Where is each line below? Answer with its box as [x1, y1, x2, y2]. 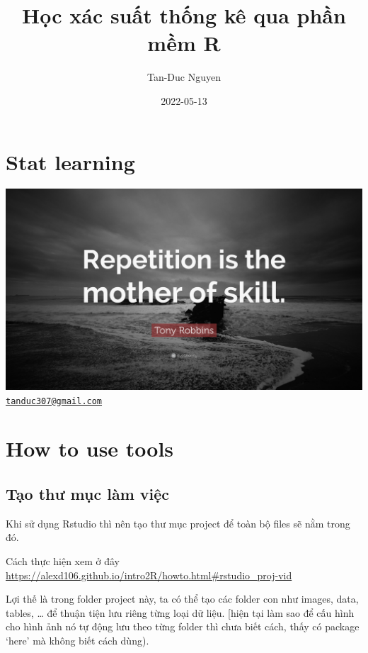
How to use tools [6, 434, 174, 463]
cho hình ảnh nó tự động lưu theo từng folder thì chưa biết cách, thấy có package [6, 619, 360, 634]
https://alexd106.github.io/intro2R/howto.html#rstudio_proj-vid [6, 567, 292, 582]
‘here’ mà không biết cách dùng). [6, 632, 149, 647]
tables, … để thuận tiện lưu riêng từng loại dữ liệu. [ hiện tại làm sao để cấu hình [6, 605, 355, 620]
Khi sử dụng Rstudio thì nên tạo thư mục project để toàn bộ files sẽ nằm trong [6, 515, 350, 530]
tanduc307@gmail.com [6, 396, 103, 406]
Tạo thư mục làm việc [6, 482, 170, 504]
